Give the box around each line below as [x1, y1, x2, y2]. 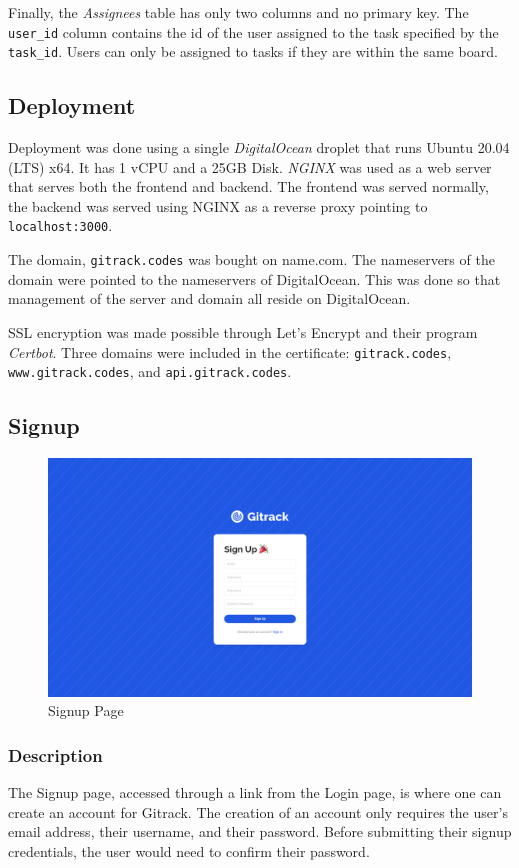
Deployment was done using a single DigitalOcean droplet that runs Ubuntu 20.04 [8, 137, 510, 158]
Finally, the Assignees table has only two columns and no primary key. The [8, 2, 469, 22]
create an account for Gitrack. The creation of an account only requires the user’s [8, 801, 508, 822]
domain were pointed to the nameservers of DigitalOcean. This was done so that [8, 268, 501, 289]
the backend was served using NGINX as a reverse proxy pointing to [8, 195, 428, 216]
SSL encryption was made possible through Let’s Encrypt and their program [8, 321, 478, 342]
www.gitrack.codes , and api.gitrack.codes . [8, 361, 292, 382]
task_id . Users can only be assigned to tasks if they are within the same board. [8, 41, 498, 62]
